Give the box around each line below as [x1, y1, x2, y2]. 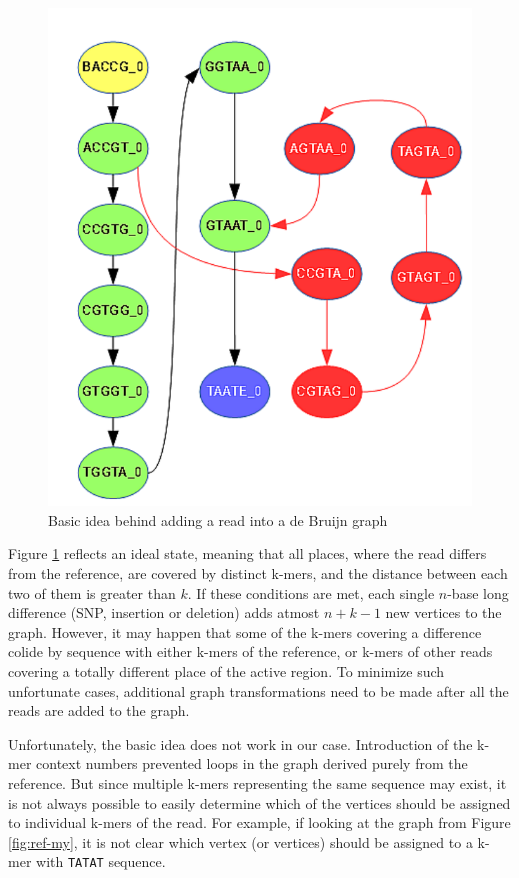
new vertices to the [385, 602, 502, 623]
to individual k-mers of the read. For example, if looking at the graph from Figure [8, 812, 511, 833]
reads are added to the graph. [8, 700, 190, 721]
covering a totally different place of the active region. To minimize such [8, 660, 445, 681]
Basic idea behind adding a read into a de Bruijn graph [48, 509, 388, 530]
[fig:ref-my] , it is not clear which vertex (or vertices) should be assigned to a [8, 831, 473, 852]
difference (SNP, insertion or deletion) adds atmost [8, 602, 320, 623]
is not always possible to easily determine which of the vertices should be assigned [8, 792, 511, 813]
